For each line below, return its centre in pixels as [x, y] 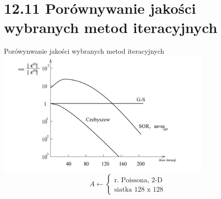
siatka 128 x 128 [139, 190]
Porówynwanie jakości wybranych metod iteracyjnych [84, 51]
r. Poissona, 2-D [138, 181]
